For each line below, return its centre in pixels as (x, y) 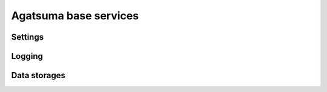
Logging (27, 56)
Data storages (38, 75)
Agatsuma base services (75, 16)
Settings (28, 37)
